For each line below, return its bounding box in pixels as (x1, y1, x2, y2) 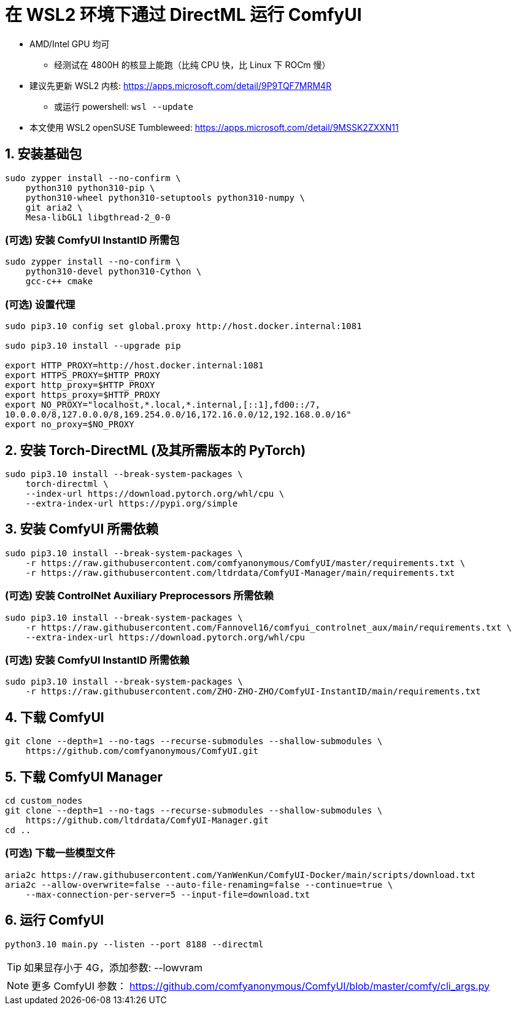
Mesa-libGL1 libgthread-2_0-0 (25, 212, 171, 222)
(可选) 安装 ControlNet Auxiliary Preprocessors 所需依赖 (5, 589, 274, 602)
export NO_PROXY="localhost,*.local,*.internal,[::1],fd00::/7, (5, 400, 321, 410)
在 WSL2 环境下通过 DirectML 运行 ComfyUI (5, 4, 362, 25)
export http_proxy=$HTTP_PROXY (5, 380, 155, 390)
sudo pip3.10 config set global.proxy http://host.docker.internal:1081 (5, 321, 362, 332)
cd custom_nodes (5, 795, 83, 806)
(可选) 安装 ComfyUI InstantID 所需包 (5, 233, 180, 246)
